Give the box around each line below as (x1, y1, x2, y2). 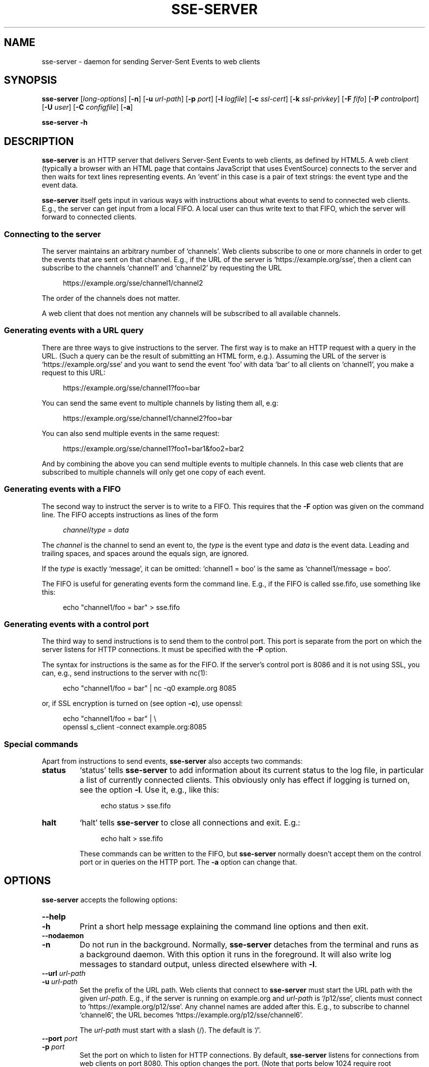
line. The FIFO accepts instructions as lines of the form (42, 510, 218, 519)
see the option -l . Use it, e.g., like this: (79, 785, 219, 795)
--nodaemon (42, 931, 84, 940)
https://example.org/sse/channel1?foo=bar (63, 383, 200, 392)
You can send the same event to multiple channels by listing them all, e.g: (42, 398, 279, 407)
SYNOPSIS (4, 74, 57, 87)
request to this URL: (42, 368, 106, 377)
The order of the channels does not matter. (42, 294, 180, 303)
